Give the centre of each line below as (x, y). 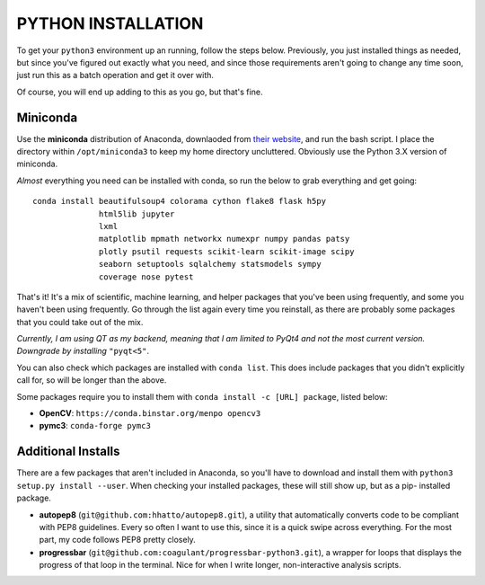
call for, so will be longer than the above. (92, 380)
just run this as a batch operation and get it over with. (115, 75)
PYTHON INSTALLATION (110, 23)
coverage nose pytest (146, 277)
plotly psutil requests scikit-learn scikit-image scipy (227, 251)
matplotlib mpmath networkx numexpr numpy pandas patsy (225, 239)
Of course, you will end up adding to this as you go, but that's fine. (140, 92)
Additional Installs (68, 452)
